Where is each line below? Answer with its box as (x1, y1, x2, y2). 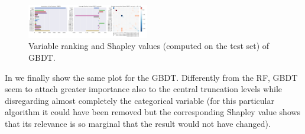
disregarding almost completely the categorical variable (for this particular (5, 94, 274, 106)
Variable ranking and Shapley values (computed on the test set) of (28, 40, 270, 52)
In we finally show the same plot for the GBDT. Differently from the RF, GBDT (5, 71, 298, 83)
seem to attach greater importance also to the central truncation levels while (5, 83, 282, 95)
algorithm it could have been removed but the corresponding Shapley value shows (5, 106, 301, 118)
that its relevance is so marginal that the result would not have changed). (5, 117, 271, 129)
